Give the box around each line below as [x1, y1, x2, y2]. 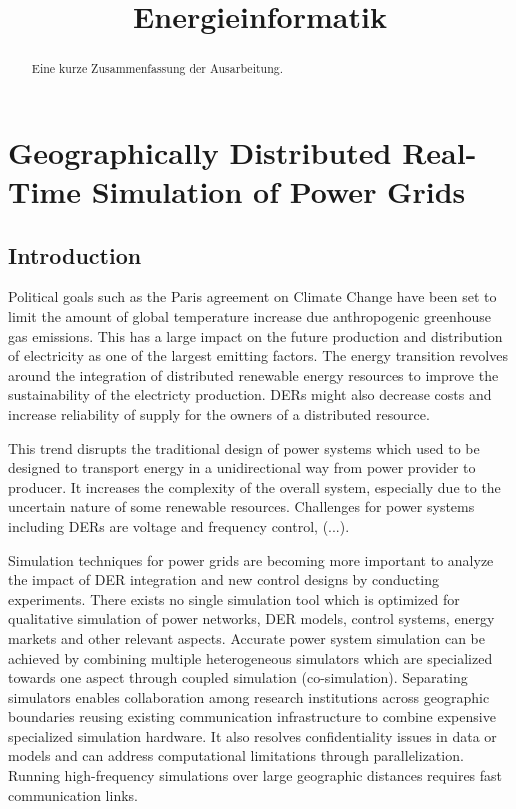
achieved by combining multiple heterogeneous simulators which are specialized [8, 647, 493, 668]
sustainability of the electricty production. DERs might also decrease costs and [8, 384, 492, 405]
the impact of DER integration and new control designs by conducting [8, 569, 439, 590]
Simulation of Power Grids [91, 171, 466, 212]
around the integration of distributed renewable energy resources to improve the [8, 364, 499, 385]
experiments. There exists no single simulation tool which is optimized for [8, 588, 460, 609]
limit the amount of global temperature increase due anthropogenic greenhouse [8, 306, 491, 326]
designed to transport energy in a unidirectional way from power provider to [8, 457, 476, 478]
